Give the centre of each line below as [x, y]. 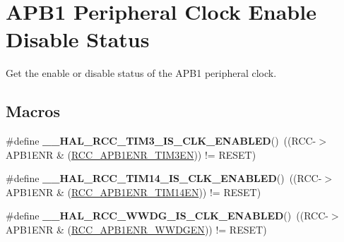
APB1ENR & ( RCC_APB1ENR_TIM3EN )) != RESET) [131, 154]
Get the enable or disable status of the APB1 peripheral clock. [141, 73]
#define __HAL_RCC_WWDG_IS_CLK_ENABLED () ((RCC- [167, 216]
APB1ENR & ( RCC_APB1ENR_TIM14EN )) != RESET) [134, 192]
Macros [33, 111]
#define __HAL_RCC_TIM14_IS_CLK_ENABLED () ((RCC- [164, 178]
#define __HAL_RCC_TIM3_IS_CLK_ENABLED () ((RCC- [161, 141]
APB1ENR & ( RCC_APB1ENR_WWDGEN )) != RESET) [136, 230]
